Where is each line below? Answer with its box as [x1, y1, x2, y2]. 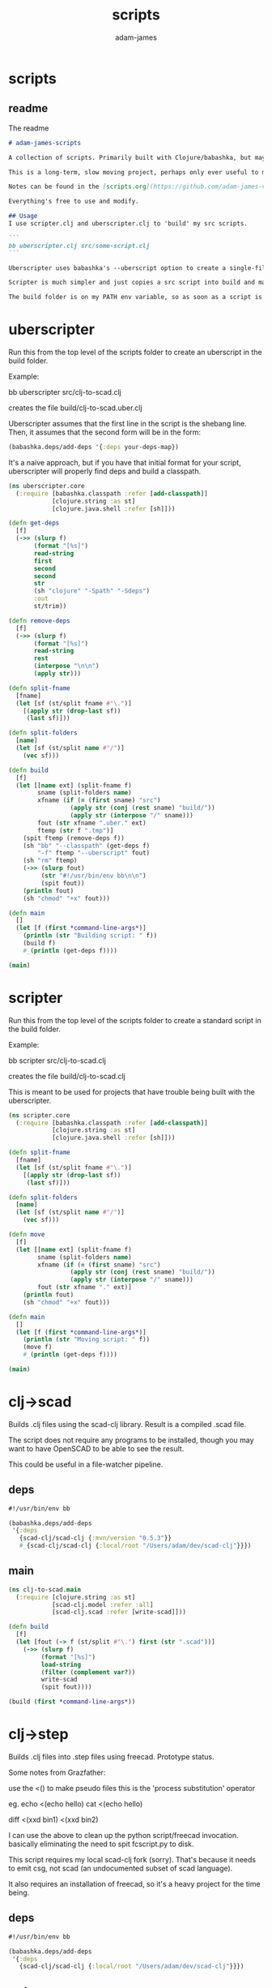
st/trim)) [33, 602, 67, 611]
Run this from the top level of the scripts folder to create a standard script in [8, 1015, 261, 1025]
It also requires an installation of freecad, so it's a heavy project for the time [8, 1879, 261, 1888]
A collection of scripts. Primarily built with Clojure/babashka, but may [8, 153, 266, 161]
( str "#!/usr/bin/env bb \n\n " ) [40, 872, 147, 880]
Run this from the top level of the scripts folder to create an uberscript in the [8, 347, 262, 358]
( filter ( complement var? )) [40, 1668, 136, 1676]
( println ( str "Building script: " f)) [23, 932, 158, 940]
